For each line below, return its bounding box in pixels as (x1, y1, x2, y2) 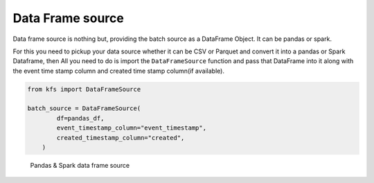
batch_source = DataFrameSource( (27, 105, 141, 112)
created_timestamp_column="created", (56, 134, 185, 141)
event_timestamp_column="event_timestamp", (56, 124, 207, 132)
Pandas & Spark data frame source (30, 162, 130, 170)
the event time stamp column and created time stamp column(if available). (12, 67, 225, 75)
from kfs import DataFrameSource (27, 85, 141, 93)
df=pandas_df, (56, 114, 105, 122)
